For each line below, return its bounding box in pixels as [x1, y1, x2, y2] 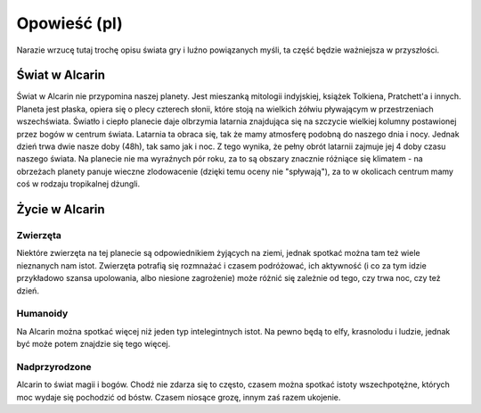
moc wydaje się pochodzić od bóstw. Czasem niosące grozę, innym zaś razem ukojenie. [16, 392, 341, 402]
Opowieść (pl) [16, 13, 124, 33]
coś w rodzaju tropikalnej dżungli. [16, 178, 141, 189]
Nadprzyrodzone [16, 360, 93, 373]
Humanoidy [16, 308, 69, 320]
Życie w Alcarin [16, 202, 106, 217]
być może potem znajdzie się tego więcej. [16, 339, 171, 350]
